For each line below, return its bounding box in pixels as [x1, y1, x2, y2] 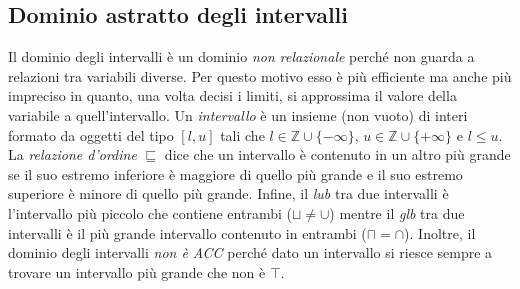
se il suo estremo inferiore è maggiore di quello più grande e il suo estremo [8, 163, 463, 184]
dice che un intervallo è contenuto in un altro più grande [164, 144, 511, 165]
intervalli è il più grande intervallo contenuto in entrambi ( [8, 222, 367, 243]
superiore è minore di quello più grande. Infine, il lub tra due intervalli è [8, 183, 449, 204]
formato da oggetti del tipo [8, 124, 174, 145]
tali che [220, 124, 265, 145]
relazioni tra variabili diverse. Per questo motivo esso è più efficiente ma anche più [8, 65, 512, 86]
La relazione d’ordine [8, 144, 137, 165]
